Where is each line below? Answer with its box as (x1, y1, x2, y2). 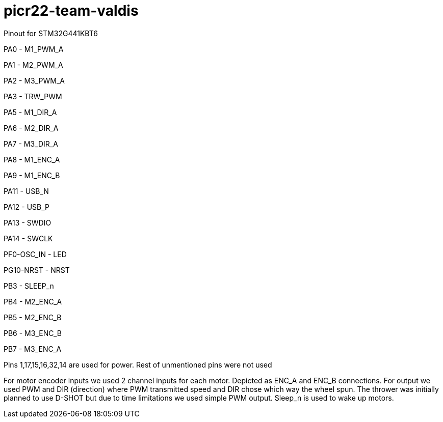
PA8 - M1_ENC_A (4, 155, 60, 164)
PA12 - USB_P (4, 202, 50, 211)
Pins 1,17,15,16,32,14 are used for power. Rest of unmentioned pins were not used (4, 360, 272, 369)
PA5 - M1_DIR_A (4, 107, 57, 117)
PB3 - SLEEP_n (4, 281, 54, 290)
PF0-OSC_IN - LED (4, 249, 67, 259)
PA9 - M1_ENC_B (4, 171, 60, 180)
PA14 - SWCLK (4, 234, 53, 243)
